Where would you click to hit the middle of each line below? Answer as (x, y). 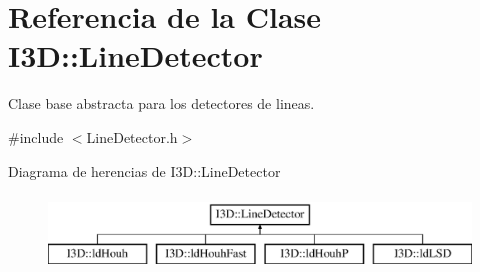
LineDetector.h (132, 136)
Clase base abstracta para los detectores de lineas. (161, 103)
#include (36, 136)
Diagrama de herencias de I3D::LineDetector (144, 170)
